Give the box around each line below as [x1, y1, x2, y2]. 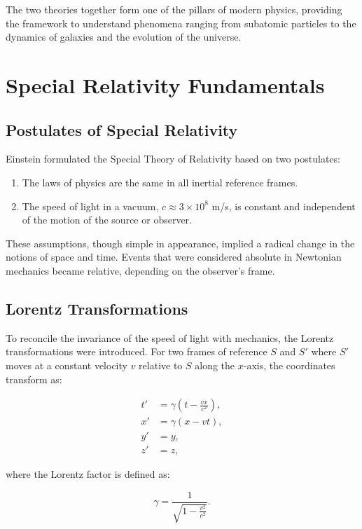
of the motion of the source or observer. [22, 212, 192, 227]
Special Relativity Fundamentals [6, 70, 325, 99]
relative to [139, 357, 183, 372]
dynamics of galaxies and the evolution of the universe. [6, 29, 242, 44]
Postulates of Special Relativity [6, 118, 238, 140]
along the [195, 357, 235, 372]
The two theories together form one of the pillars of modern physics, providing [6, 2, 342, 16]
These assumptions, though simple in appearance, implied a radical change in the [6, 235, 355, 250]
